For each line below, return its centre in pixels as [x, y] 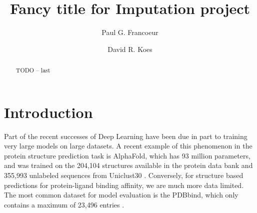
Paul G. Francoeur [130, 32]
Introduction [48, 112]
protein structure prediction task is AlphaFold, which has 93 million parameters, [127, 155]
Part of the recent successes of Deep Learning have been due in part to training [126, 136]
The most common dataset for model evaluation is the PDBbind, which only [121, 195]
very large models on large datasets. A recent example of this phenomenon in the [128, 146]
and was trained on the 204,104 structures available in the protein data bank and [128, 165]
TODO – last [33, 70]
